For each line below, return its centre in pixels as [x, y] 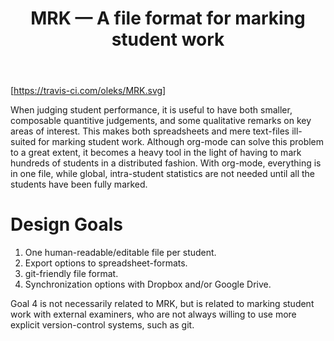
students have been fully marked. [79, 184]
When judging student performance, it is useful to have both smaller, [151, 110]
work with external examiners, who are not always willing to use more [153, 314]
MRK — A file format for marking [168, 18]
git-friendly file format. [71, 274]
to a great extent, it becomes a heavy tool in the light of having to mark [156, 153]
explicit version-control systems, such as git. [102, 325]
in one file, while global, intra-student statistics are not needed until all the [162, 174]
